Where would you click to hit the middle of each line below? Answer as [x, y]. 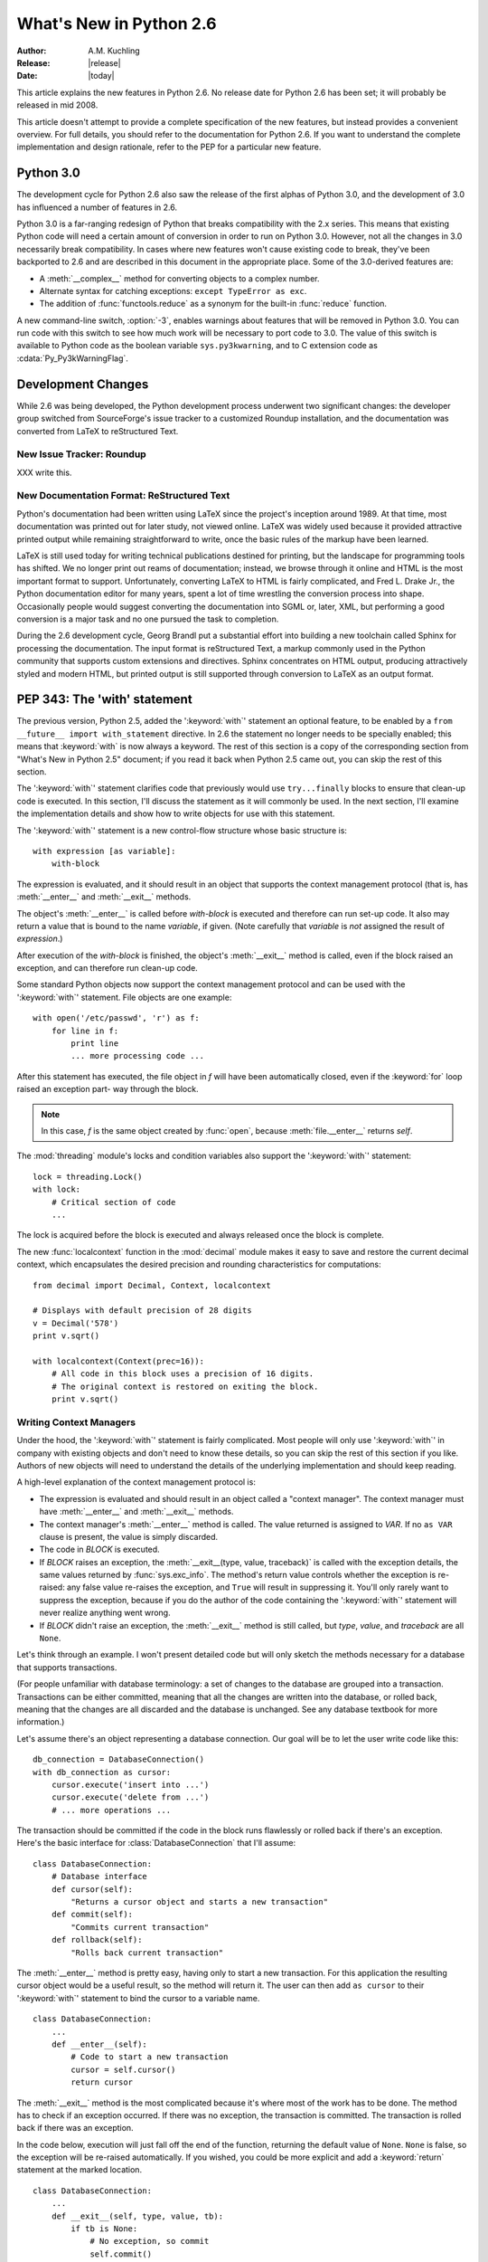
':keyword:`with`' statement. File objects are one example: [124, 997]
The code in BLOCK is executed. [99, 1549]
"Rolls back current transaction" [147, 1953]
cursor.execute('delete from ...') [130, 1797]
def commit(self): [92, 1915]
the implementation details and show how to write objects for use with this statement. [176, 813]
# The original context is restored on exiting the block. [185, 1386]
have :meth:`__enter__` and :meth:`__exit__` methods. [136, 1512]
